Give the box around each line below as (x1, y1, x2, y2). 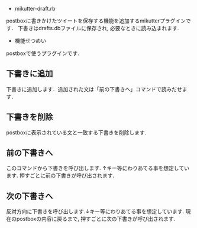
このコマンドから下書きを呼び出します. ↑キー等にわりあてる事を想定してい (6, 165, 189, 172)
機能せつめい (14, 37, 46, 44)
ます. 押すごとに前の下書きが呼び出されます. (6, 172, 115, 179)
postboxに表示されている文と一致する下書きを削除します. (6, 129, 147, 136)
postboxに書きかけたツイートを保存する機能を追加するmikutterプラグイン (6, 17, 186, 24)
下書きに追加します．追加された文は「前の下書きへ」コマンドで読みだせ (6, 85, 182, 92)
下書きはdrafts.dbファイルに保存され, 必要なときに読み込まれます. (17, 25, 179, 31)
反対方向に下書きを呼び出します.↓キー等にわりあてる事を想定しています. (6, 208, 185, 215)
